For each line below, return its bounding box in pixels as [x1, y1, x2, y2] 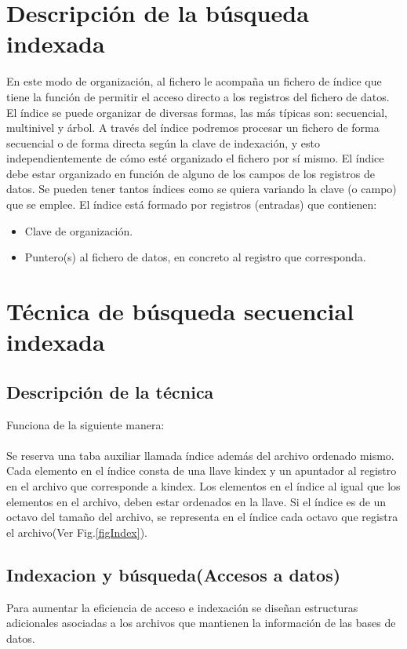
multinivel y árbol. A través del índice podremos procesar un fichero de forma [6, 119, 380, 136]
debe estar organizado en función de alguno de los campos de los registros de [6, 165, 375, 181]
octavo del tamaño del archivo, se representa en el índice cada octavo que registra [6, 509, 398, 525]
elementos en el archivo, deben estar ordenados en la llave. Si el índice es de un [6, 493, 387, 509]
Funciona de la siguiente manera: [6, 416, 165, 432]
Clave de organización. [24, 222, 133, 239]
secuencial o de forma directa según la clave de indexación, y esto [6, 134, 321, 151]
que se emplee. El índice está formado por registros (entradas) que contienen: [6, 196, 377, 213]
